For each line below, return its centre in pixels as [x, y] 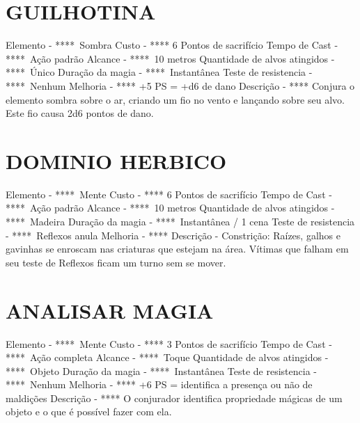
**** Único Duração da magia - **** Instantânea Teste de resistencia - [159, 72]
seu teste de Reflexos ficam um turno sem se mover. [116, 262]
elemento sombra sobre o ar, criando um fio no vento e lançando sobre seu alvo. [175, 99]
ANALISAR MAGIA [110, 310]
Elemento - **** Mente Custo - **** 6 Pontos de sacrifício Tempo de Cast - [169, 194]
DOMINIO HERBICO [116, 160]
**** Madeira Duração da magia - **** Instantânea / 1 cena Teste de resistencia [180, 221]
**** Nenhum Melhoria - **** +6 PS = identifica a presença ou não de [159, 384]
